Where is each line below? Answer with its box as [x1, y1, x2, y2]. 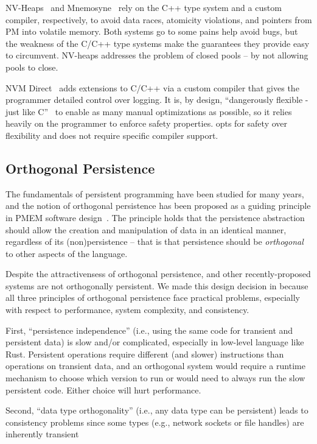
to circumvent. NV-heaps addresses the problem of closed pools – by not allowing [5, 49, 308, 62]
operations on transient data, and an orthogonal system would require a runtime [5, 359, 305, 372]
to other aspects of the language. [5, 247, 128, 259]
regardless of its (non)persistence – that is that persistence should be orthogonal [5, 235, 304, 248]
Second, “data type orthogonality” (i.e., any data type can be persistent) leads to [5, 404, 308, 417]
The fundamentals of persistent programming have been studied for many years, [5, 187, 304, 200]
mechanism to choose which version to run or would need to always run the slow [5, 372, 305, 384]
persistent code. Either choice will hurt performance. [5, 383, 201, 396]
